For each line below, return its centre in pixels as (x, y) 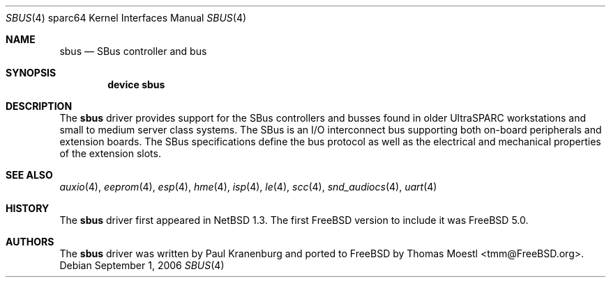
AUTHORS (30, 242)
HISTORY (28, 208)
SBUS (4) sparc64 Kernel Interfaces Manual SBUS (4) (126, 18)
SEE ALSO (29, 175)
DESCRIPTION (39, 106)
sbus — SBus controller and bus (133, 51)
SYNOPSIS (31, 73)
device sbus (136, 84)
